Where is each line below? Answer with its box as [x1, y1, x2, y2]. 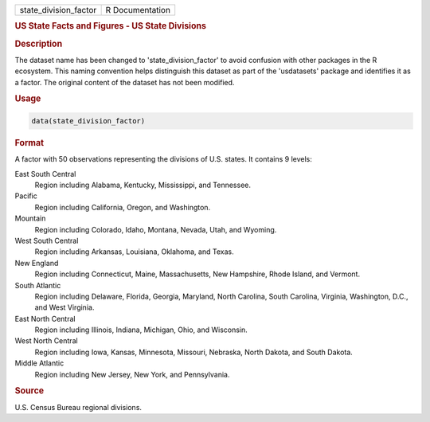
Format [14, 137, 44, 148]
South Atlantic [14, 280, 61, 290]
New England [14, 258, 59, 268]
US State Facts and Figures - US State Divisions [14, 21, 207, 32]
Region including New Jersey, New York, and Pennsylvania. [34, 369, 230, 379]
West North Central [14, 336, 79, 346]
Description [14, 38, 63, 49]
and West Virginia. [34, 303, 95, 312]
